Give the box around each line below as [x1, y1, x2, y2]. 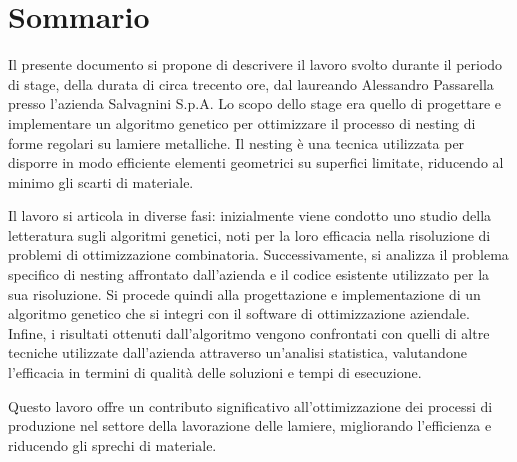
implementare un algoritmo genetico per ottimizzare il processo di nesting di [8, 112, 476, 133]
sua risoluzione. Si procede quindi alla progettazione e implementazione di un [8, 283, 481, 304]
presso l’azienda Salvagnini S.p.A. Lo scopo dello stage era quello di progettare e [8, 93, 501, 114]
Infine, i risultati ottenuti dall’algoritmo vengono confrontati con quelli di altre [8, 322, 490, 343]
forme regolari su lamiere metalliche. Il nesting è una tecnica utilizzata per [8, 132, 465, 153]
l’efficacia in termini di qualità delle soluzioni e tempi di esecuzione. [8, 362, 422, 383]
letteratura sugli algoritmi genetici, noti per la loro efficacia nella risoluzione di [8, 224, 491, 245]
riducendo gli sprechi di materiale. [8, 434, 217, 455]
